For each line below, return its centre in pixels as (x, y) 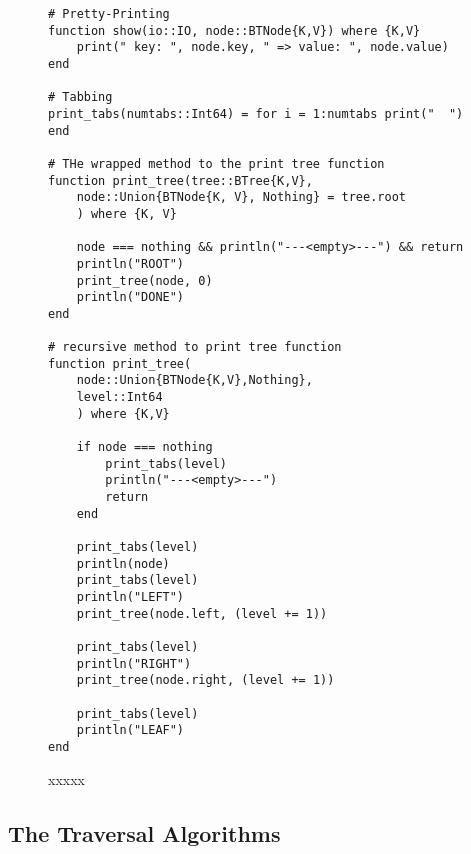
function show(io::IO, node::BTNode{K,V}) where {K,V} (234, 30)
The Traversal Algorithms (144, 832)
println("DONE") (130, 297)
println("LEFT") (130, 596)
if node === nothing (144, 447)
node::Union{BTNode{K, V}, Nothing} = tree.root (241, 197)
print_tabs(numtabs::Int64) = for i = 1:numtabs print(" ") (256, 113)
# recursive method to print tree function (195, 347)
